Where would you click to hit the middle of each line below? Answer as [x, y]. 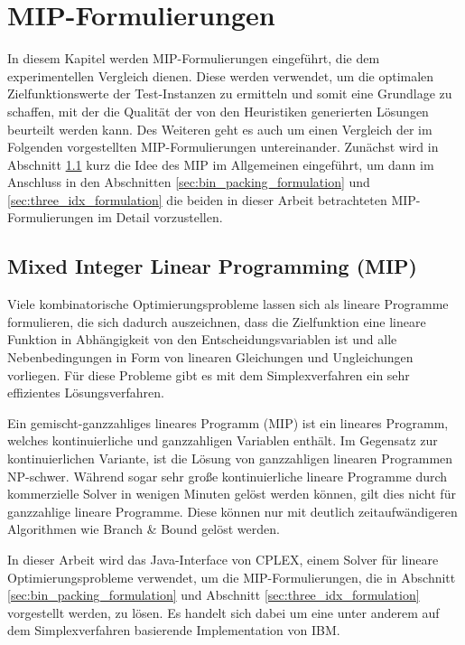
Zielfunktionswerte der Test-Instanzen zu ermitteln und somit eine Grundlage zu [230, 93]
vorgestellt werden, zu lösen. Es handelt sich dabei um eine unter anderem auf [223, 612]
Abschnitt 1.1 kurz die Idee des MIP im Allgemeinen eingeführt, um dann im [221, 164]
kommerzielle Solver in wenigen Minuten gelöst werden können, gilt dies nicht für [232, 494]
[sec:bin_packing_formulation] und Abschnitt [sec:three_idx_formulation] [214, 595]
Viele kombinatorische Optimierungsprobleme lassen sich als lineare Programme [228, 304]
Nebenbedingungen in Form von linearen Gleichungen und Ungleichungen [210, 357]
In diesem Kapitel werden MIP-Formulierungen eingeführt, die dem [194, 58]
